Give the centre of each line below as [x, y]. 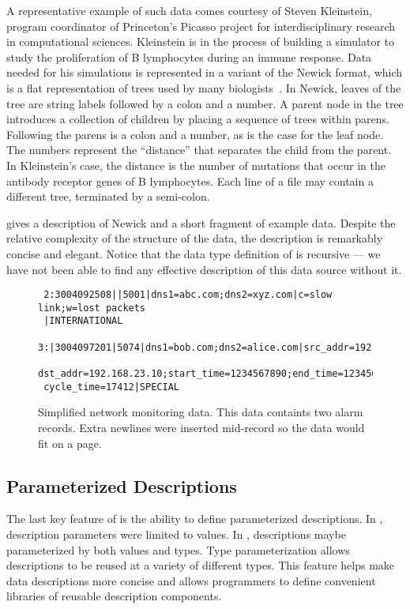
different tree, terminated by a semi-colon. [108, 196]
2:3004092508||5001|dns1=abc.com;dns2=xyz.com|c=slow [188, 295]
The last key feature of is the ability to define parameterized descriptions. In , [195, 519]
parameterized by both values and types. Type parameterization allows [178, 549]
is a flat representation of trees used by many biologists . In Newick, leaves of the [204, 87]
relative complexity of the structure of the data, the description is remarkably [195, 238]
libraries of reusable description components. [114, 596]
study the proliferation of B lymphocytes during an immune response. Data [189, 56]
